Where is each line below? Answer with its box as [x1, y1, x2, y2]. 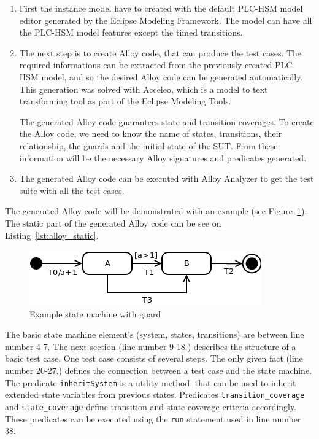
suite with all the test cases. [19, 184, 125, 196]
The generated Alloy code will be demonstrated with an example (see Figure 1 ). [5, 204, 307, 217]
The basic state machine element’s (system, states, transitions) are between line [5, 328, 304, 341]
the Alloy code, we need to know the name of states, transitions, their [19, 127, 282, 140]
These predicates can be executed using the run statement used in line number [5, 412, 301, 425]
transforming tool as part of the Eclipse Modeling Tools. [19, 95, 231, 107]
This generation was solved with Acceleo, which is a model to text [19, 82, 268, 95]
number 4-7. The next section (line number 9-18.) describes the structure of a [5, 340, 296, 352]
